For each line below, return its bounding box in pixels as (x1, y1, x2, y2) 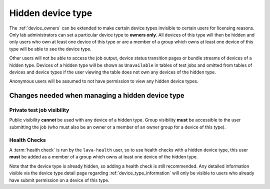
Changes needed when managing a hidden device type (9, 91, 184, 100)
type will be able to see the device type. (9, 45, 92, 52)
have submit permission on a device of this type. (9, 177, 109, 183)
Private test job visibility (9, 106, 69, 113)
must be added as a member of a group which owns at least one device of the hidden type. (9, 154, 198, 160)
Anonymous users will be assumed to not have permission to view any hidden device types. (9, 78, 198, 84)
